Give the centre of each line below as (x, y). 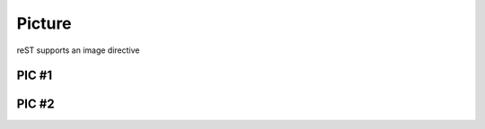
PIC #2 (35, 104)
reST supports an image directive (78, 50)
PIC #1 (35, 76)
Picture (44, 23)
